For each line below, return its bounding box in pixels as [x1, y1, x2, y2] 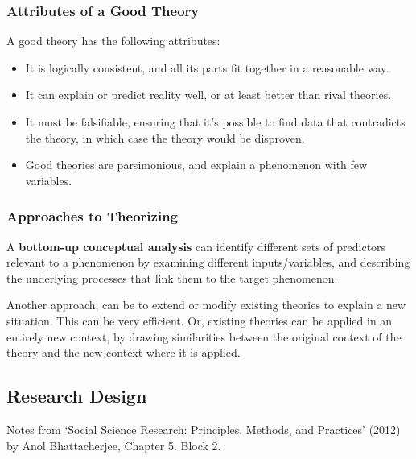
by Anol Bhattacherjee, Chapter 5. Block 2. [6, 436, 221, 453]
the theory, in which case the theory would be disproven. [25, 129, 305, 146]
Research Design [6, 383, 147, 408]
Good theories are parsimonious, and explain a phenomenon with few [25, 156, 368, 173]
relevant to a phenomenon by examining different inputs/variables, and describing [6, 254, 410, 271]
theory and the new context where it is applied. [6, 344, 241, 361]
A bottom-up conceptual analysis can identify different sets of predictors [6, 238, 386, 254]
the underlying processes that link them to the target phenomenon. [6, 269, 338, 286]
